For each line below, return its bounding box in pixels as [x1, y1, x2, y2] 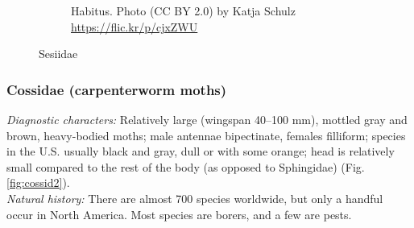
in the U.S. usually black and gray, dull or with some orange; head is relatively [6, 143, 395, 160]
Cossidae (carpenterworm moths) [6, 79, 227, 99]
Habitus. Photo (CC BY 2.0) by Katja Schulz [71, 2, 296, 19]
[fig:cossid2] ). [6, 174, 70, 191]
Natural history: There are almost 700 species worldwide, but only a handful [6, 189, 383, 206]
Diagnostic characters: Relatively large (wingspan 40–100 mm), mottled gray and [6, 111, 408, 127]
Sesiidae [39, 45, 78, 62]
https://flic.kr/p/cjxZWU [71, 18, 198, 35]
